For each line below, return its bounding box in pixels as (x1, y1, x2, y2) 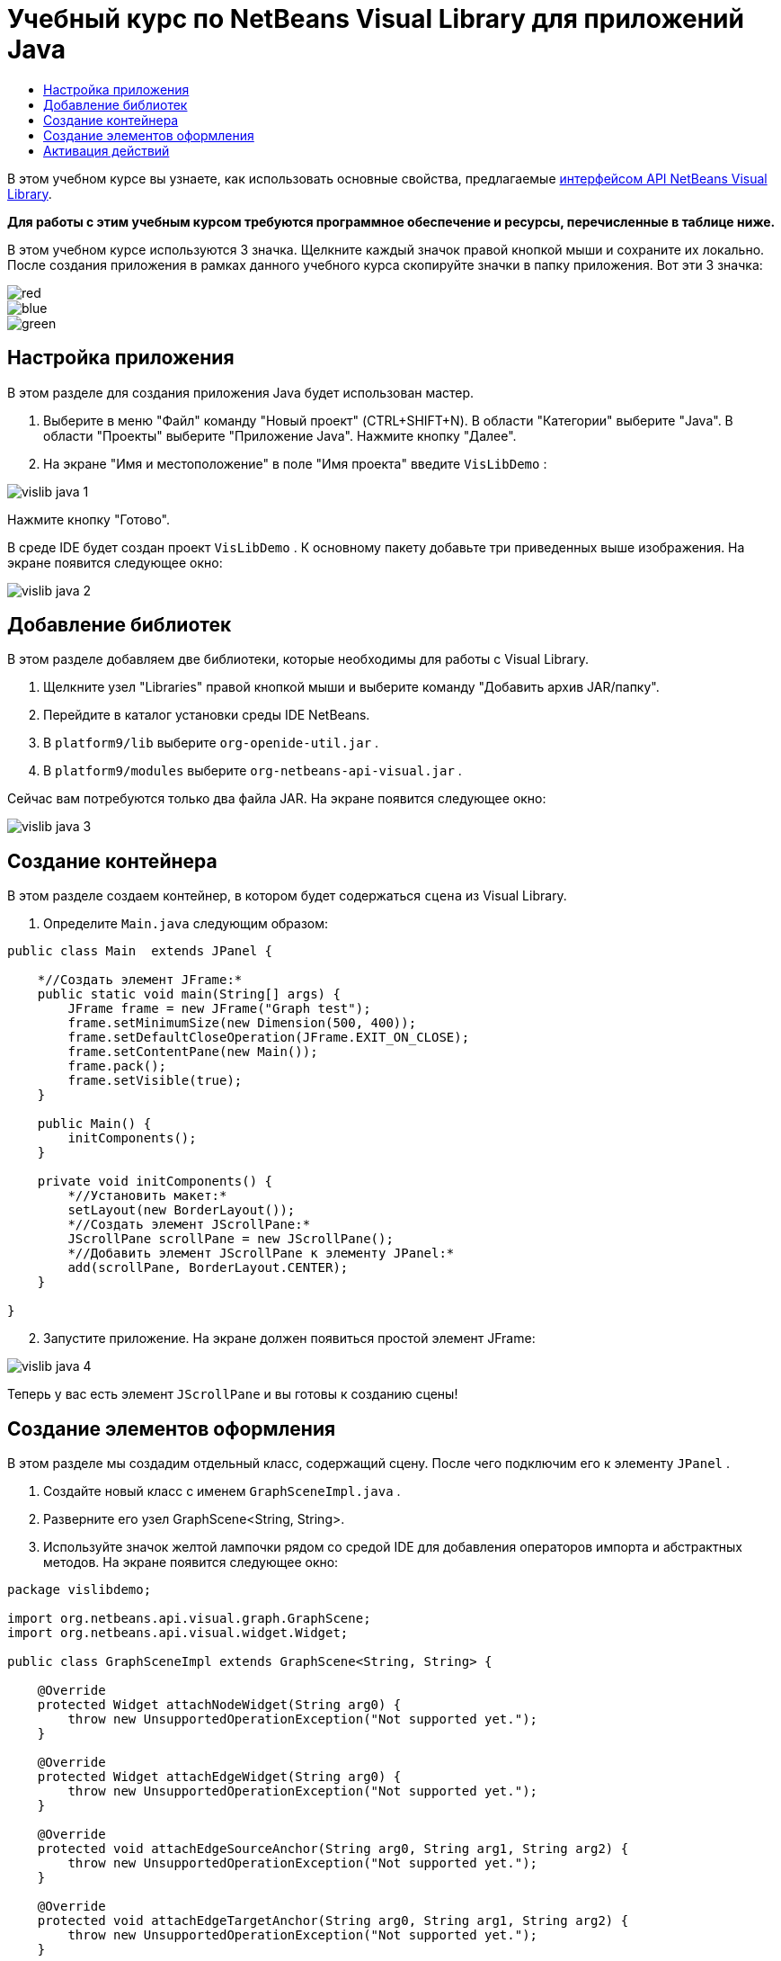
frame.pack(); (67, 1059, 167, 1074)
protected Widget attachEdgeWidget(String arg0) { (37, 1769, 402, 1785)
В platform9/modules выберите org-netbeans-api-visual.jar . (43, 763, 462, 779)
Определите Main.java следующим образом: (43, 916, 329, 932)
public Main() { (37, 1116, 152, 1132)
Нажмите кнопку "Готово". (7, 511, 171, 527)
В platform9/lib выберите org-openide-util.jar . (43, 735, 379, 751)
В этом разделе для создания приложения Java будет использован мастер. (7, 384, 475, 400)
